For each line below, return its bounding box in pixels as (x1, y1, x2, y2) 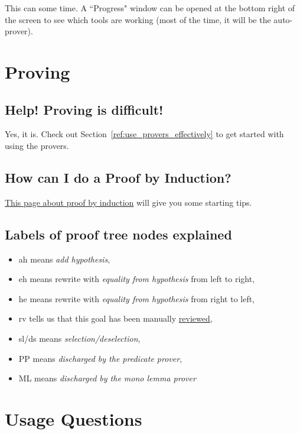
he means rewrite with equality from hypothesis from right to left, (18, 292, 255, 305)
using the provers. (5, 139, 69, 151)
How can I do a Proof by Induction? (5, 168, 231, 186)
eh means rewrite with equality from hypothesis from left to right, (18, 273, 255, 285)
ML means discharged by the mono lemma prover (18, 372, 196, 384)
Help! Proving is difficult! (5, 100, 164, 118)
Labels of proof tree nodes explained (5, 225, 232, 243)
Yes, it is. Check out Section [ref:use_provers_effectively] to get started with (5, 128, 284, 140)
